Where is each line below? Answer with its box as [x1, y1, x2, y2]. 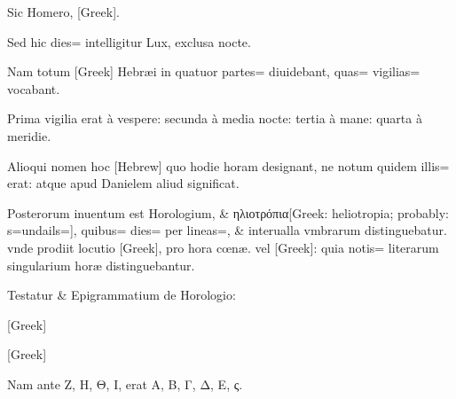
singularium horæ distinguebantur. [7, 255, 195, 274]
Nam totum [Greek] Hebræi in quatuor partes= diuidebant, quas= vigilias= [7, 62, 421, 81]
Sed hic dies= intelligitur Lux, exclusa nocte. [7, 32, 251, 51]
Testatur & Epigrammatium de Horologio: [7, 286, 236, 304]
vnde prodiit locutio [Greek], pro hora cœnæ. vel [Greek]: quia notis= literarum [7, 238, 439, 256]
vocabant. [7, 79, 60, 98]
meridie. [7, 126, 51, 145]
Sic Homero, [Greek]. [7, 3, 120, 20]
